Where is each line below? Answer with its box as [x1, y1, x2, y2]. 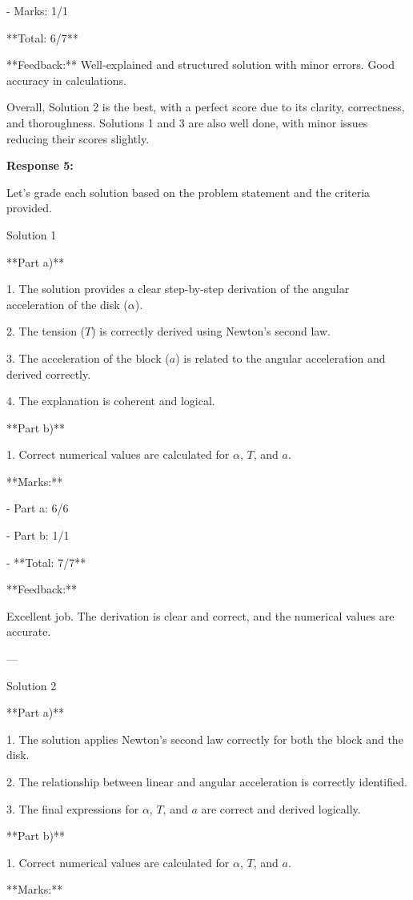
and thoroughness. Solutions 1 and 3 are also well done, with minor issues [6, 114, 368, 131]
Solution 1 [6, 226, 57, 243]
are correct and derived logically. [201, 800, 361, 817]
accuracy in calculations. [6, 71, 126, 88]
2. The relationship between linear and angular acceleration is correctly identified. [6, 773, 407, 790]
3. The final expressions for [6, 800, 139, 817]
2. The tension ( [6, 323, 86, 340]
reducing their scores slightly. [6, 130, 150, 147]
